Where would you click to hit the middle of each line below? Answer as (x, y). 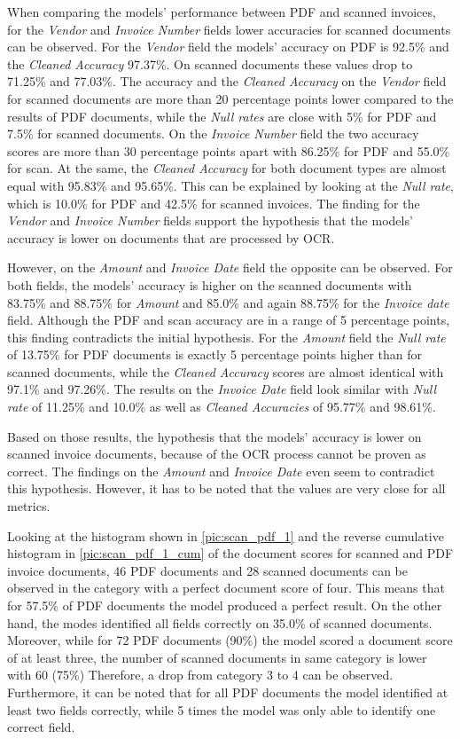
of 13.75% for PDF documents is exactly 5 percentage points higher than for (215, 354)
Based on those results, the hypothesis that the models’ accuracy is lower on (214, 436)
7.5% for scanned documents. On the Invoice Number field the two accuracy (213, 134)
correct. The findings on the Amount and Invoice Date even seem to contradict (221, 471)
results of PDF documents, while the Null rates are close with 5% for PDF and (222, 116)
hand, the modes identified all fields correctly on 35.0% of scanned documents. (220, 622)
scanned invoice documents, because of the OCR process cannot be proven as (217, 454)
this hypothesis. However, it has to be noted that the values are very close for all (226, 488)
